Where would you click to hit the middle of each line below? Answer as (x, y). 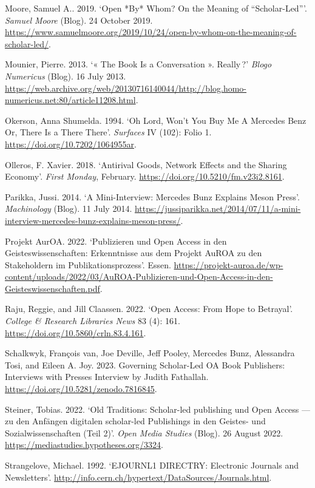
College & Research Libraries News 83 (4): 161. (93, 321)
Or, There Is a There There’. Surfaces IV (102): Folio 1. (108, 132)
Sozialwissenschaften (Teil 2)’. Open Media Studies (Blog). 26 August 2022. (144, 432)
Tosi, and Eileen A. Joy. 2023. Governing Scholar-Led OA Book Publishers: (145, 364)
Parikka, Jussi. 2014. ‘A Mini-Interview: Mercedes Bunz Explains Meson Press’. (152, 196)
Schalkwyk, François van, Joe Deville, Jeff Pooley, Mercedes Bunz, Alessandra (150, 353)
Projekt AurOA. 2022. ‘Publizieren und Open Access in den (116, 241)
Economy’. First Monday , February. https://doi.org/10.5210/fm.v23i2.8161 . (145, 176)
